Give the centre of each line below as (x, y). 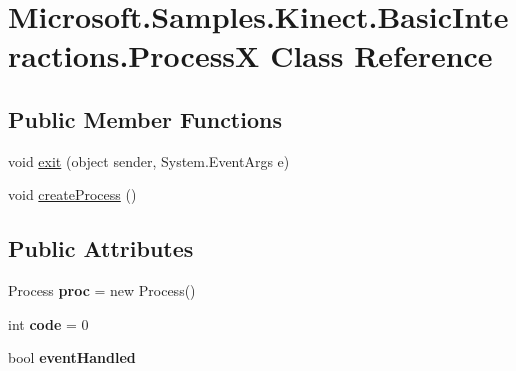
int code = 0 (48, 323)
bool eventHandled (72, 357)
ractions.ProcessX (134, 55)
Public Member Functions (145, 118)
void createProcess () (72, 194)
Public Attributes (101, 248)
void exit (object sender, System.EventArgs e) (149, 160)
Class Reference (381, 55)
